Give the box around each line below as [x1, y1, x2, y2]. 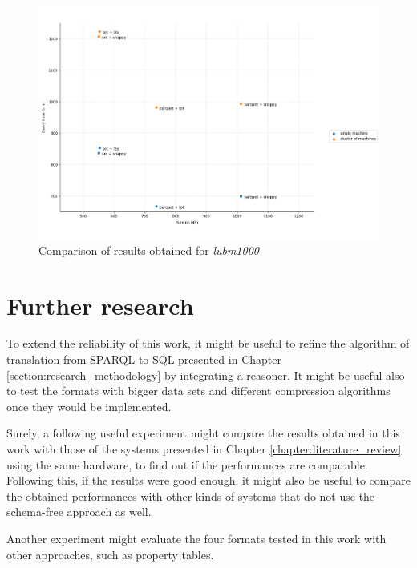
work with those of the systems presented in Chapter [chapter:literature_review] [6, 441, 402, 457]
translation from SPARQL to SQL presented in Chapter [6, 351, 281, 368]
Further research [6, 288, 194, 321]
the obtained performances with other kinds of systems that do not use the [6, 487, 375, 504]
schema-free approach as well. [6, 503, 152, 520]
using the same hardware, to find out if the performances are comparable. [6, 456, 368, 473]
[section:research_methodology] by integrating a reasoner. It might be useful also [6, 366, 405, 383]
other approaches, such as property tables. [6, 546, 214, 562]
